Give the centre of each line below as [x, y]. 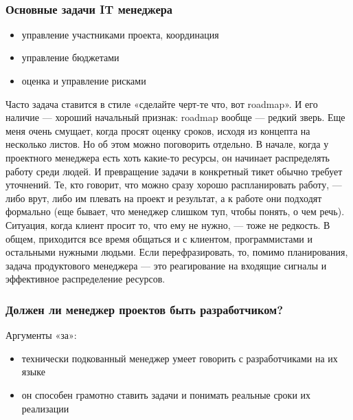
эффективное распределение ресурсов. [86, 279]
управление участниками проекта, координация [120, 34]
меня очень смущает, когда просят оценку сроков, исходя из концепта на [158, 130]
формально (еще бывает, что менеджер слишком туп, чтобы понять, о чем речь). [175, 211]
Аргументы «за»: [41, 335]
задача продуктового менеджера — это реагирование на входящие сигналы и [166, 265]
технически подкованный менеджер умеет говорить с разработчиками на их [180, 358]
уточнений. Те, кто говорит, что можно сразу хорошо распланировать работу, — [174, 185]
